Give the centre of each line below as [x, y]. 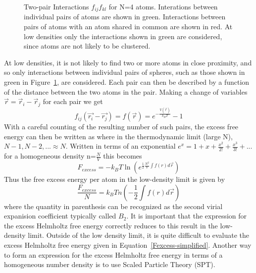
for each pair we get [73, 101]
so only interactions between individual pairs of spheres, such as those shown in [125, 72]
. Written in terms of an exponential [121, 146]
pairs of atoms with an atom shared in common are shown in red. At [128, 27]
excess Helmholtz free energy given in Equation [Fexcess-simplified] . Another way [128, 245]
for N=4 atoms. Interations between [163, 6]
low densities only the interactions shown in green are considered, [123, 36]
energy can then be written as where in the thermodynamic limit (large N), [118, 136]
